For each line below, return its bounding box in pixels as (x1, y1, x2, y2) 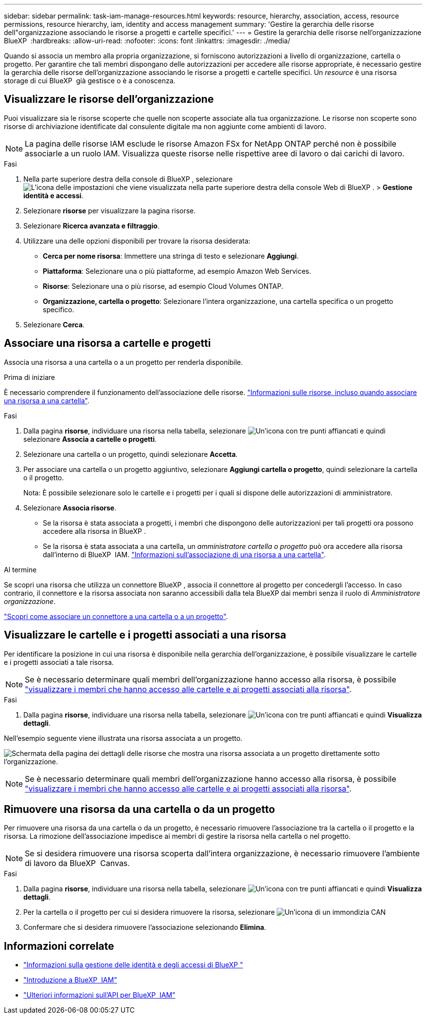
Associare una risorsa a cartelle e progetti (4, 337, 211, 350)
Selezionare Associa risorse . (23, 503, 117, 512)
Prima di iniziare (4, 373, 55, 381)
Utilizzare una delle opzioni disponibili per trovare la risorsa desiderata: (23, 236, 250, 245)
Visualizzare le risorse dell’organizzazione (4, 93, 214, 106)
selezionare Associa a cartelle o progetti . (23, 434, 157, 443)
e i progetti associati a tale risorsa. (4, 658, 114, 666)
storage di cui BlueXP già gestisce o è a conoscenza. (4, 76, 176, 85)
